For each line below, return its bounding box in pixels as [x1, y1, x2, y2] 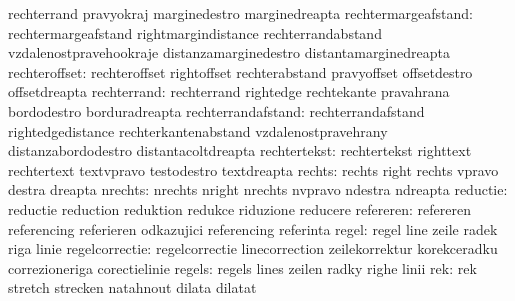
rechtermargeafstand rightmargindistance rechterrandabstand [8, 22, 382, 43]
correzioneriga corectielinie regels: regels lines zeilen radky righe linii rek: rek [8, 257, 477, 278]
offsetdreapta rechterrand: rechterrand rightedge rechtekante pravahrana [8, 81, 450, 102]
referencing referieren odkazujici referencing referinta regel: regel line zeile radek [8, 218, 498, 239]
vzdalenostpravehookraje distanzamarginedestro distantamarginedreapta [8, 42, 450, 63]
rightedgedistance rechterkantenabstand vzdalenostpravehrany [8, 120, 388, 141]
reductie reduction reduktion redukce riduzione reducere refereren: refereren [8, 198, 471, 219]
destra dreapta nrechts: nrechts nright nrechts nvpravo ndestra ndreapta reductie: [8, 179, 508, 200]
